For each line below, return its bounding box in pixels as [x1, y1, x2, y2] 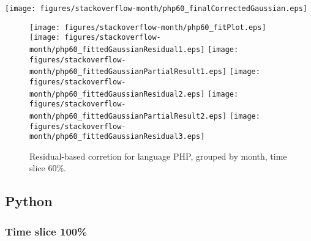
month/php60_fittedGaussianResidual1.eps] [29, 45, 205, 54]
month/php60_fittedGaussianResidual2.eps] [29, 89, 205, 98]
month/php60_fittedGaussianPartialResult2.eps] [29, 111, 227, 120]
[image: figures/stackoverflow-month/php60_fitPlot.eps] [29, 23, 266, 32]
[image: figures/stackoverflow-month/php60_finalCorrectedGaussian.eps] [5, 4, 307, 13]
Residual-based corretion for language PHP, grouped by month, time [29, 149, 287, 162]
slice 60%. [29, 161, 66, 174]
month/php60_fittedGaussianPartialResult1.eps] [29, 67, 227, 76]
